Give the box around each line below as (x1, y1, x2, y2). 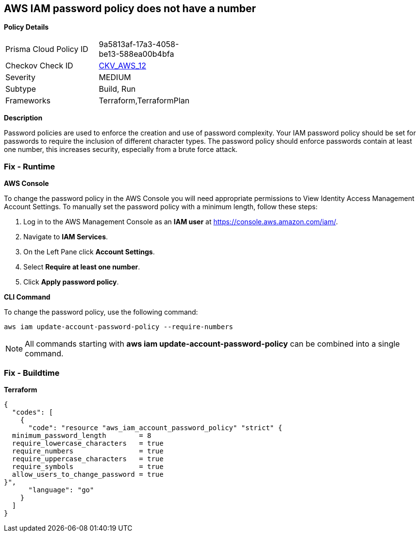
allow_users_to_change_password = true (12, 470, 164, 478)
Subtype (5, 84, 36, 94)
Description (4, 114, 43, 122)
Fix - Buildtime (4, 368, 60, 378)
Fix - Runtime (4, 161, 55, 171)
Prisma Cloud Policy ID (5, 44, 88, 54)
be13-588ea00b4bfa (99, 49, 174, 59)
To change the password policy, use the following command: (4, 308, 198, 317)
